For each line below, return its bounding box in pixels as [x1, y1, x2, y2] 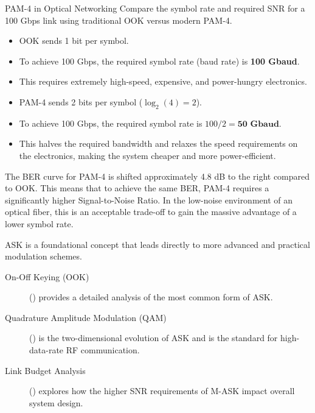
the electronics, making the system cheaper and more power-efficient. [19, 149, 276, 161]
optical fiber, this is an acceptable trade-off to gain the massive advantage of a [5, 205, 297, 218]
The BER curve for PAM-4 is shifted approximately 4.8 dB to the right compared [5, 169, 310, 182]
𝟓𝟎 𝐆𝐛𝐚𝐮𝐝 [237, 119, 279, 129]
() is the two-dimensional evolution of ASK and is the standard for [29, 331, 278, 344]
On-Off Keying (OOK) [5, 270, 89, 283]
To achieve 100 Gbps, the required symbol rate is [19, 116, 202, 129]
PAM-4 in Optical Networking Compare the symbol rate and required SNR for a [5, 2, 305, 14]
